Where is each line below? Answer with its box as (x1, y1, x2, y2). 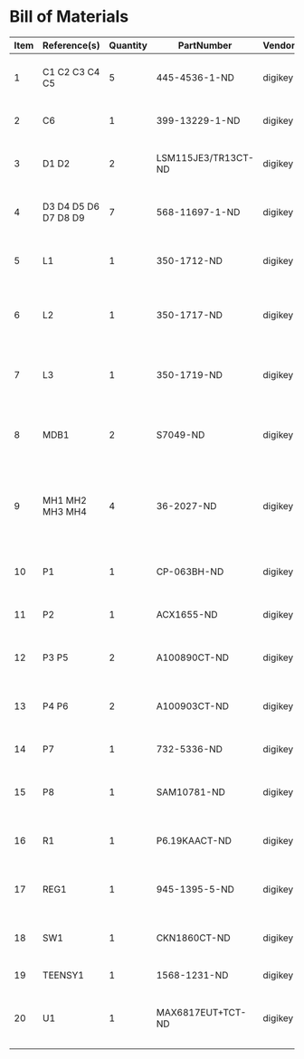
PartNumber (177, 39, 233, 52)
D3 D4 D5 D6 (42, 200, 100, 213)
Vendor (262, 39, 296, 52)
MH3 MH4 (42, 505, 88, 517)
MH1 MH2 (42, 494, 88, 506)
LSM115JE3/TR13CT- (156, 151, 255, 164)
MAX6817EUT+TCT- (156, 1006, 247, 1018)
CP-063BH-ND (156, 565, 224, 578)
